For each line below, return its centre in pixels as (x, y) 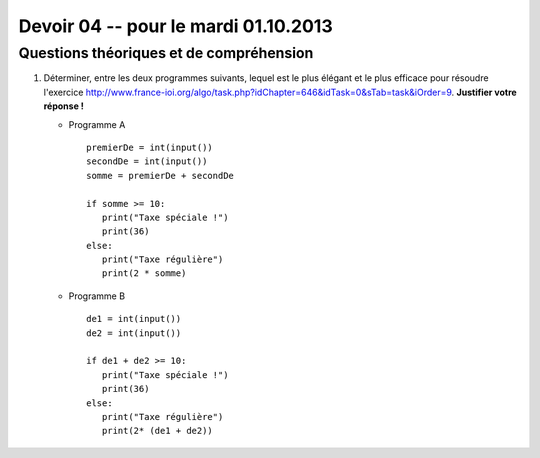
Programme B (96, 296)
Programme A (97, 124)
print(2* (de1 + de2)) (157, 431)
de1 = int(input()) (134, 319)
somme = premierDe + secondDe (160, 175)
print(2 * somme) (144, 273)
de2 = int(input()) (134, 333)
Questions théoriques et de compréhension (166, 53)
